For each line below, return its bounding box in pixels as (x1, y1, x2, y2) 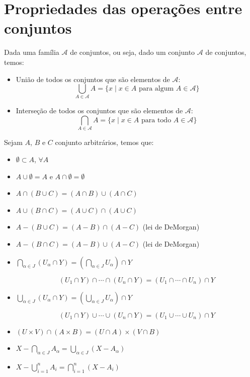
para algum (138, 85, 174, 93)
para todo (141, 117, 172, 124)
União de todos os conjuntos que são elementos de (16, 73, 170, 84)
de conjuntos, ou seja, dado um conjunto (70, 47, 195, 57)
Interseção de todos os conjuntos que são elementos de (16, 105, 183, 116)
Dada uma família (4, 47, 59, 57)
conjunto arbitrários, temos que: (55, 137, 154, 147)
